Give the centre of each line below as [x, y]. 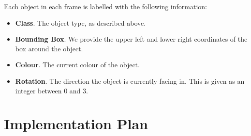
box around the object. [49, 48]
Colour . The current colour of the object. [77, 65]
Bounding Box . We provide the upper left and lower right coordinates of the [131, 39]
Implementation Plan [76, 124]
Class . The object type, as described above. [81, 23]
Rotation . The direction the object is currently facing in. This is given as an [130, 81]
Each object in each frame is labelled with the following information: [105, 6]
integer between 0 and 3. [52, 90]
